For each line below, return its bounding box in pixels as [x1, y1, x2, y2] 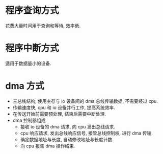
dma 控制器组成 [12, 117, 46, 123]
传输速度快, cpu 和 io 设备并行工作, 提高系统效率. [12, 104, 116, 111]
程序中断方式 [5, 42, 60, 54]
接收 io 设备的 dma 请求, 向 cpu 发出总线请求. [20, 123, 116, 129]
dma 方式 [5, 80, 45, 92]
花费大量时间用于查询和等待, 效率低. [5, 23, 81, 29]
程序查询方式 [5, 5, 60, 16]
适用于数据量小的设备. [5, 60, 52, 67]
